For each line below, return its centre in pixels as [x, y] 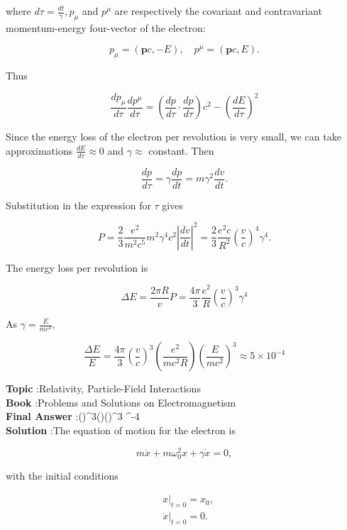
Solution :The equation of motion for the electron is [121, 430]
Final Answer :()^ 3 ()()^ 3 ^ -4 [73, 416]
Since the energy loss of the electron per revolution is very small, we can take [173, 137]
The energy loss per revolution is [77, 267]
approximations [39, 150]
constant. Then [181, 150]
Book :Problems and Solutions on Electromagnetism [121, 402]
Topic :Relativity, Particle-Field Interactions [103, 388]
